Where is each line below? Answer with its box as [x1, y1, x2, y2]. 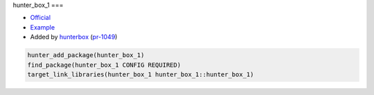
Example [30, 23, 55, 31]
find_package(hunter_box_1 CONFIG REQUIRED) [27, 61, 181, 69]
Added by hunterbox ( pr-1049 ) [30, 33, 118, 41]
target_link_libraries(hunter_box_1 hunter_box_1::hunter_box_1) [27, 70, 254, 78]
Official [30, 14, 51, 22]
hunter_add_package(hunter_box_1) [27, 52, 145, 59]
